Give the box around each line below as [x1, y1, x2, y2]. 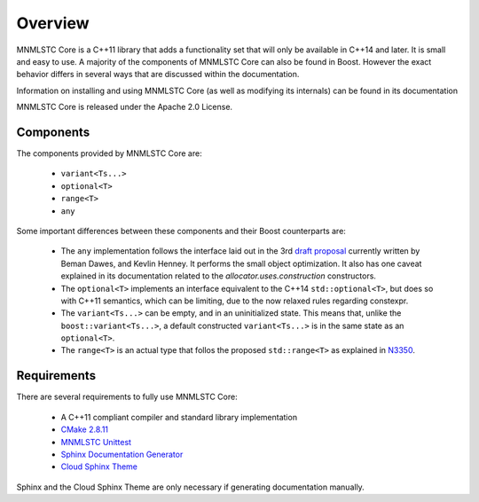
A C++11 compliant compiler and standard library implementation [60, 412, 297, 422]
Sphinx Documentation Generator [60, 449, 184, 459]
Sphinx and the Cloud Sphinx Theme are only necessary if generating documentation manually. [16, 482, 365, 492]
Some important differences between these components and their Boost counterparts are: [16, 225, 346, 236]
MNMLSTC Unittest [60, 436, 132, 447]
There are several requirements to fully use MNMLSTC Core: [16, 391, 239, 403]
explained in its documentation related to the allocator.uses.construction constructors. [60, 271, 377, 281]
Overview [16, 13, 90, 33]
